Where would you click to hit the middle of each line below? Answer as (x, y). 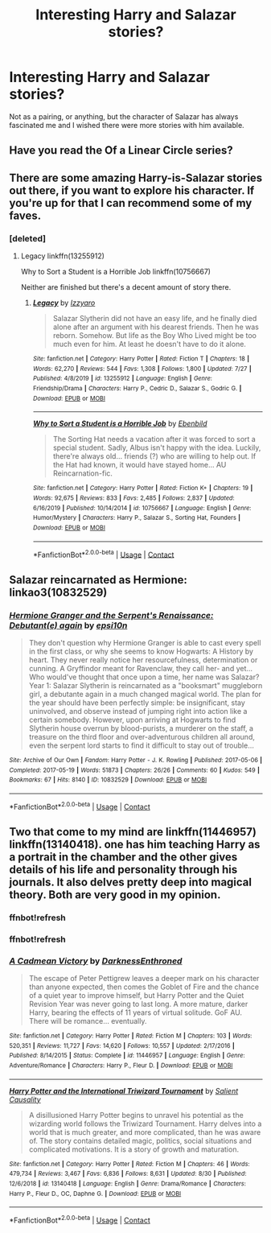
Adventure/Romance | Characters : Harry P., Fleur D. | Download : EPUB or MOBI (121, 1066)
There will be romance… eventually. (88, 1021)
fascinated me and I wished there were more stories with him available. (127, 125)
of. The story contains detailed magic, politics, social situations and (140, 1140)
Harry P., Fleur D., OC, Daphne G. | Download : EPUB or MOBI (95, 1194)
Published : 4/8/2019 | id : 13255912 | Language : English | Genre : (122, 379)
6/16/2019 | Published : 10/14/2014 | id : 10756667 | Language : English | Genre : (142, 508)
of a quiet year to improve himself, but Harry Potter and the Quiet (136, 996)
